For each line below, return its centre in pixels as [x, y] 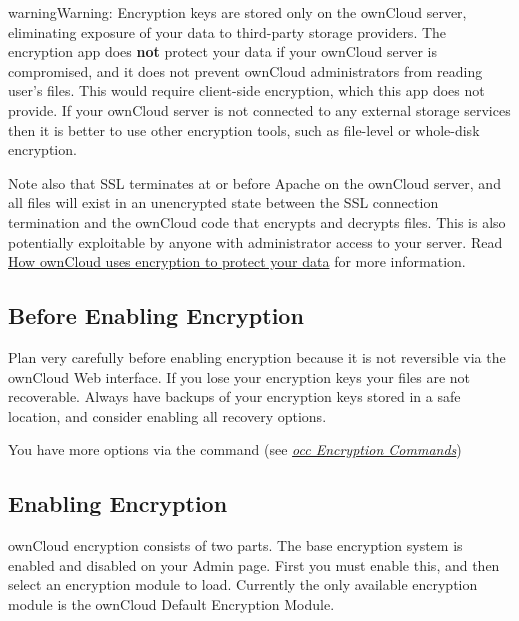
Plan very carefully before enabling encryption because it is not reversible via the [257, 356]
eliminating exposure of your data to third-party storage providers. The [227, 31]
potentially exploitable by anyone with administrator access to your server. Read [255, 241]
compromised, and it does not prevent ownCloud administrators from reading [245, 70]
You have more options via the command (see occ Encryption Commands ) [235, 449]
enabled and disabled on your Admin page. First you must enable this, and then [254, 564]
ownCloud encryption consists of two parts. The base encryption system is [235, 545]
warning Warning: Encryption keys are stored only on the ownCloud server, [237, 12]
